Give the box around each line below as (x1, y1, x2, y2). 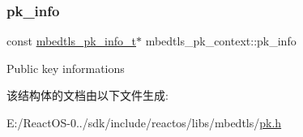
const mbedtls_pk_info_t (6, 32, 137, 49)
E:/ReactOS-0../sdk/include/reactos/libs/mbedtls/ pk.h (6, 114, 282, 131)
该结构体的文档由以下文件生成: (6, 87, 169, 104)
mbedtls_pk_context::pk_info (145, 32, 297, 49)
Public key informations (6, 59, 125, 76)
